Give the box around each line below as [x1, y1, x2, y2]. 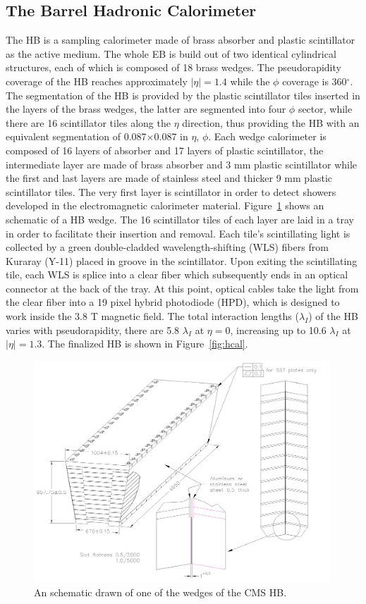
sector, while [298, 101, 353, 116]
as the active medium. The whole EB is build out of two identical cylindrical [6, 46, 336, 61]
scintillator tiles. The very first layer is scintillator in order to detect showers [6, 184, 336, 199]
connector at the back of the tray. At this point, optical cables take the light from [6, 281, 359, 295]
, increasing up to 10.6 [230, 322, 327, 337]
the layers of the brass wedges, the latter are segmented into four [6, 101, 286, 116]
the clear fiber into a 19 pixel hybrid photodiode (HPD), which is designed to [6, 295, 340, 309]
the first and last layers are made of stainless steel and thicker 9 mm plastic [6, 171, 333, 185]
